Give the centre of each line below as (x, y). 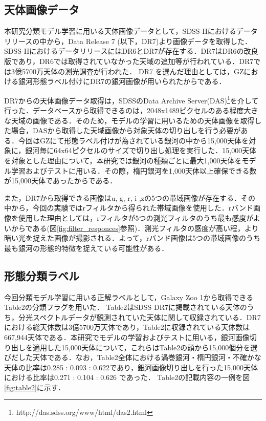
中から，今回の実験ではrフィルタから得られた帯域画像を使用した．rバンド (129, 208)
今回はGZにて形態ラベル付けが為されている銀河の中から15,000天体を (134, 140)
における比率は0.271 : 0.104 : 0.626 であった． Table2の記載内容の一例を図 (127, 377)
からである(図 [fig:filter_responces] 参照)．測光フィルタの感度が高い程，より (135, 228)
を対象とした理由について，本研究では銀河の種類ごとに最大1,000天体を (123, 160)
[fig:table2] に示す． (35, 387)
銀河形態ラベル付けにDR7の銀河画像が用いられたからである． (122, 81)
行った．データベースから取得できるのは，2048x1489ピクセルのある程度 (124, 110)
